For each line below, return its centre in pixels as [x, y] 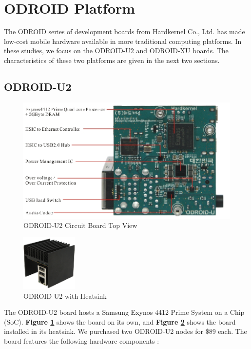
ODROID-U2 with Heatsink [65, 296]
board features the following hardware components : [82, 340]
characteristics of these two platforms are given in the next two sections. [112, 60]
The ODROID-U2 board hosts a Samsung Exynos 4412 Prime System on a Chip [124, 312]
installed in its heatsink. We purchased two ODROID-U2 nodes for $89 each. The [125, 331]
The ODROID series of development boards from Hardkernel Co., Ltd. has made [125, 31]
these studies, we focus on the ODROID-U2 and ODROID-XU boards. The [116, 51]
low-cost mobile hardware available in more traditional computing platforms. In [123, 41]
